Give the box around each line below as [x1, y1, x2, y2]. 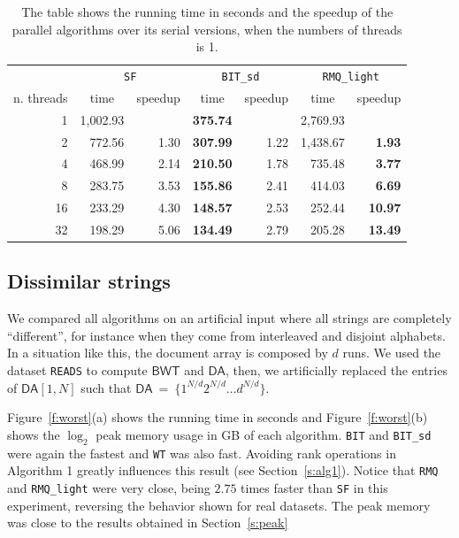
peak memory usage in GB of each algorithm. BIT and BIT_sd [96, 425, 432, 443]
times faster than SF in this [241, 479, 388, 497]
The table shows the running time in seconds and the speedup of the [21, 3, 394, 20]
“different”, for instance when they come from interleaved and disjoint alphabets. [7, 326, 446, 344]
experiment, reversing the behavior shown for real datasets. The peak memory [7, 496, 431, 514]
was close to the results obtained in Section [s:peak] [7, 513, 288, 532]
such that [80, 378, 132, 396]
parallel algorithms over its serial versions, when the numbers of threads [11, 19, 402, 38]
